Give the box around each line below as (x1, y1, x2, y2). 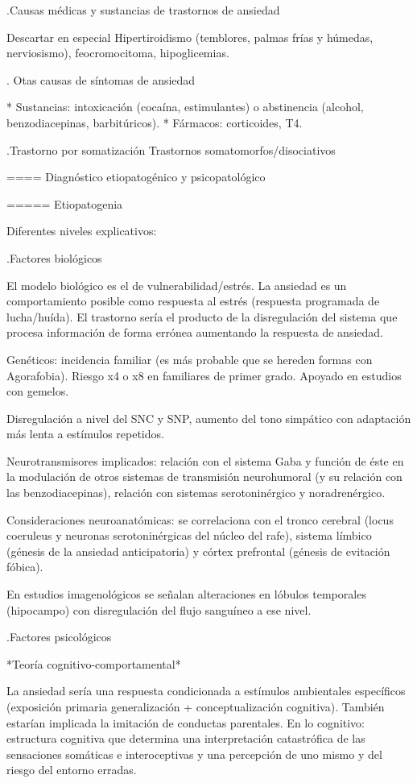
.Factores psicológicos (6, 628, 112, 645)
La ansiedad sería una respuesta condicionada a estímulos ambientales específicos (6, 682, 406, 699)
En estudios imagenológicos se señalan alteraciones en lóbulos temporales (6, 586, 366, 603)
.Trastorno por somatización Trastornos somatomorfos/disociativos (6, 141, 336, 158)
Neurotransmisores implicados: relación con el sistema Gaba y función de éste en (6, 452, 404, 469)
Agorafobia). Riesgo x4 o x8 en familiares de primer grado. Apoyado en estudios (6, 367, 402, 383)
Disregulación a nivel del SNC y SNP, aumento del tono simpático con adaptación (6, 409, 411, 426)
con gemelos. (6, 383, 69, 400)
